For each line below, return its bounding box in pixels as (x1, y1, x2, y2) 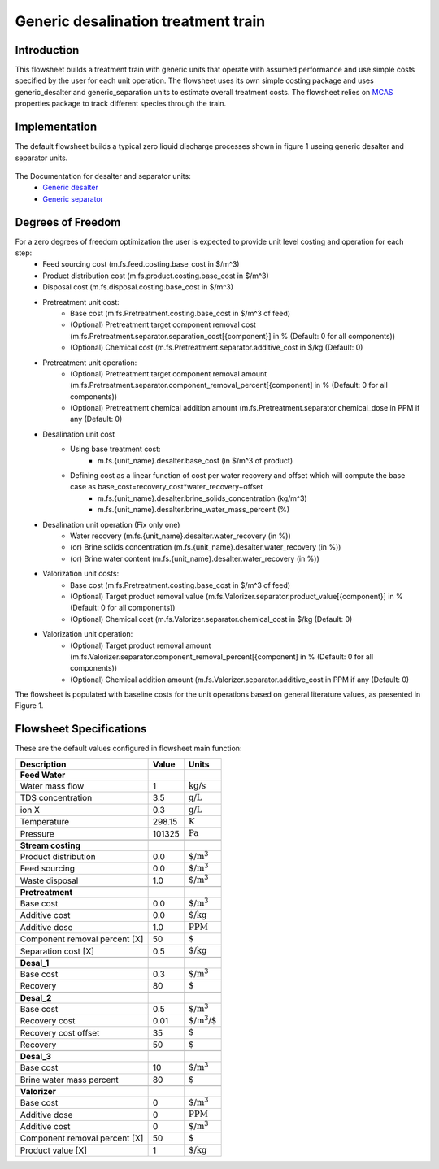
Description (20, 758, 67, 770)
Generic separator (42, 193, 104, 203)
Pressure (20, 828, 54, 839)
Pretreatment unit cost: (42, 297, 120, 306)
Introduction (15, 43, 80, 57)
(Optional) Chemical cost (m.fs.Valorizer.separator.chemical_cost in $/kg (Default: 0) (70, 614, 353, 624)
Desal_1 (20, 957, 50, 968)
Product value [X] (20, 1145, 88, 1156)
